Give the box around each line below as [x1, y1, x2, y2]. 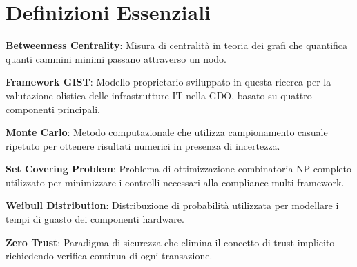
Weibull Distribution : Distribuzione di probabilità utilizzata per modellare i [6, 198, 339, 212]
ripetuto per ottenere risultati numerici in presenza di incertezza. [6, 138, 280, 152]
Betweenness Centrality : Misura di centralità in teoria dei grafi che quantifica [6, 38, 348, 52]
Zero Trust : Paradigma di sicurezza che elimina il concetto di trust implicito [6, 235, 335, 249]
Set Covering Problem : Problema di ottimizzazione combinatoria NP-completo [6, 161, 351, 176]
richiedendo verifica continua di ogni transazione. [6, 248, 213, 263]
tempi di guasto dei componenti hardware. [6, 212, 184, 226]
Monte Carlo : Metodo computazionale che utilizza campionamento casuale [6, 125, 328, 139]
